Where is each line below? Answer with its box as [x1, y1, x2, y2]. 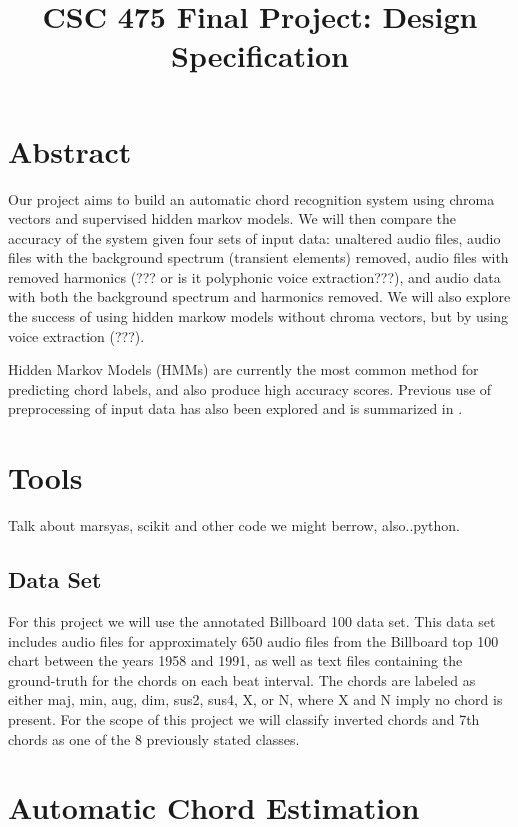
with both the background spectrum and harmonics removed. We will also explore [8, 286, 511, 307]
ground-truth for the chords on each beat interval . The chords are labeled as [8, 669, 476, 690]
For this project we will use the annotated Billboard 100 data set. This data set [8, 610, 496, 631]
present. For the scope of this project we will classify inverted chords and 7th [8, 708, 480, 729]
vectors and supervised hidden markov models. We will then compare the [8, 208, 457, 229]
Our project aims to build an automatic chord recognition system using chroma [8, 188, 495, 209]
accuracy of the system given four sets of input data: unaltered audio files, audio [8, 227, 501, 248]
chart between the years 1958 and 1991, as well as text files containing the [8, 650, 463, 671]
